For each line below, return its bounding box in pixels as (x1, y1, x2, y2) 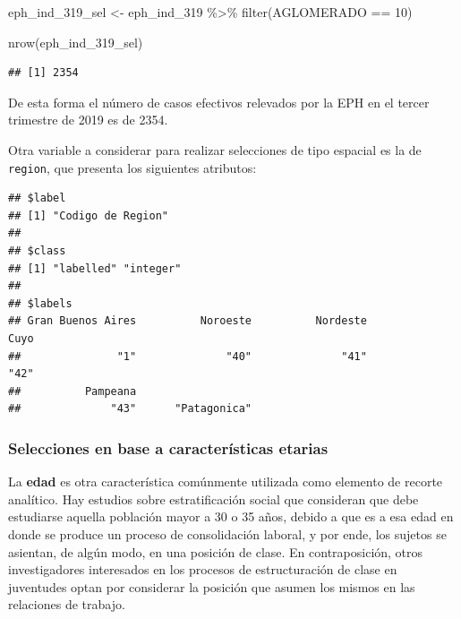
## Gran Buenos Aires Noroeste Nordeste (8, 314, 367, 328)
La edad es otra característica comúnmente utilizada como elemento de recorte (8, 472, 443, 491)
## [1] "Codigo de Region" (8, 209, 168, 222)
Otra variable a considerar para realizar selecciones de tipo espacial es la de (8, 140, 422, 159)
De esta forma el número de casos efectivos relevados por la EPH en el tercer (8, 92, 430, 111)
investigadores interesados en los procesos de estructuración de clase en (8, 560, 397, 579)
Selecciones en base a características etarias (8, 436, 329, 459)
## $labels (8, 297, 73, 310)
